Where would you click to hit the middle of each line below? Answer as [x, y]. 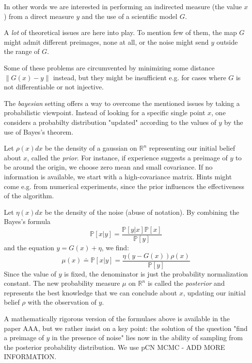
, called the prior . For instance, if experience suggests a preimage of [127, 157]
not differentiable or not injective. [54, 87]
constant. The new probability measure [62, 283]
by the [234, 122]
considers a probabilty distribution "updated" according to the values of [110, 122]
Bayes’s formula [27, 221]
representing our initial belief [192, 148]
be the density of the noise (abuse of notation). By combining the [142, 212]
